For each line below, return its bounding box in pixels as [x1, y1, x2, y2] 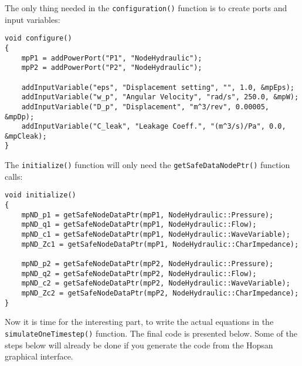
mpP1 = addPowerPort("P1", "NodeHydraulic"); [21, 53, 202, 62]
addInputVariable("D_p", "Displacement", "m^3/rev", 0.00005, [21, 102, 270, 111]
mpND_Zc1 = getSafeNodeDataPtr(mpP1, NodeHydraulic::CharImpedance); [21, 240, 299, 249]
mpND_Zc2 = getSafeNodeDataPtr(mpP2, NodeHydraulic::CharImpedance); [21, 288, 299, 297]
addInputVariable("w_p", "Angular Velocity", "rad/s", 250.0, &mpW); [21, 93, 299, 102]
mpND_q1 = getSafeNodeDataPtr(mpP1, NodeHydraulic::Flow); [21, 220, 257, 229]
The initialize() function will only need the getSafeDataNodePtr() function [5, 159, 290, 171]
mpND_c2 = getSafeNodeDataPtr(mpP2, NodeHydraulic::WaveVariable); [21, 279, 290, 288]
